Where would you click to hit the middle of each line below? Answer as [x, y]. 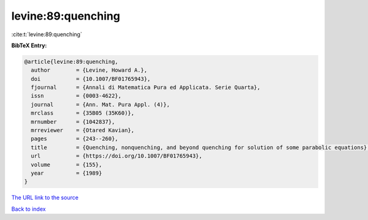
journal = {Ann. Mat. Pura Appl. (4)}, [100, 104]
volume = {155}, [67, 165]
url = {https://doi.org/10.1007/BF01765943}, [117, 156]
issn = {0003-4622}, [76, 96]
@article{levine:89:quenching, [71, 62]
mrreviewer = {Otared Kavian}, [83, 131]
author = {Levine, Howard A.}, [89, 70]
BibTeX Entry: [29, 45]
